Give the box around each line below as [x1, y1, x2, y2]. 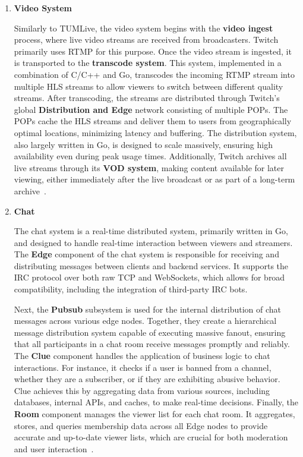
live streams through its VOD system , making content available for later [14, 161, 284, 174]
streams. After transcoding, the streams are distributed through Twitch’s [14, 92, 280, 104]
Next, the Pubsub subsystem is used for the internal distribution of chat [14, 302, 282, 315]
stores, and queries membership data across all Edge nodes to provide [14, 419, 268, 431]
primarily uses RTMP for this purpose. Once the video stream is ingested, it [14, 45, 292, 57]
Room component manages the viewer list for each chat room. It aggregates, [14, 408, 295, 420]
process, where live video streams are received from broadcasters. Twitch [14, 33, 279, 46]
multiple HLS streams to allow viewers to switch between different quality [14, 80, 283, 92]
